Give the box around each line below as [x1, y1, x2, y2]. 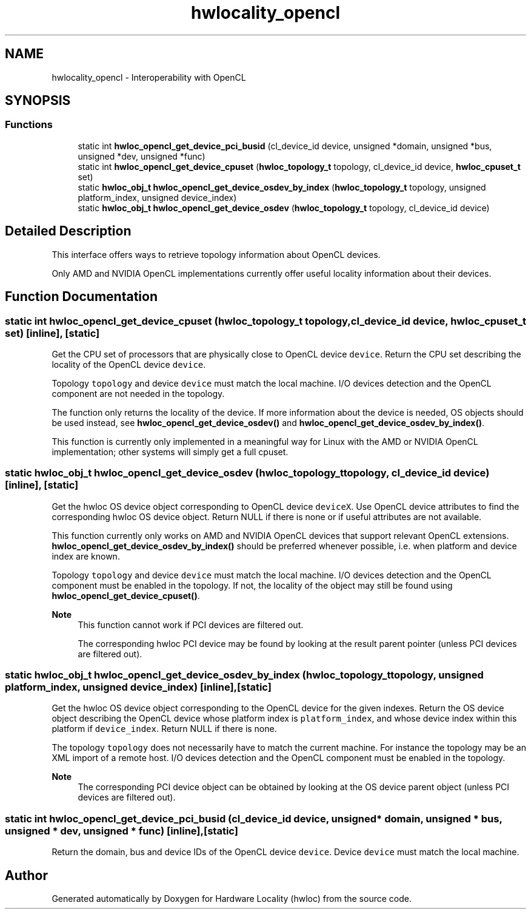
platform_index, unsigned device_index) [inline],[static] [5, 681, 272, 693]
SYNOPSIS [5, 93, 71, 109]
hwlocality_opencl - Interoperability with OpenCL [52, 72, 246, 83]
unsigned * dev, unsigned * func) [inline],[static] [5, 824, 238, 837]
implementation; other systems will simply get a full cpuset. [52, 446, 289, 457]
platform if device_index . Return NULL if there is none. [52, 723, 277, 734]
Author [5, 867, 48, 883]
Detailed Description [5, 223, 132, 239]
